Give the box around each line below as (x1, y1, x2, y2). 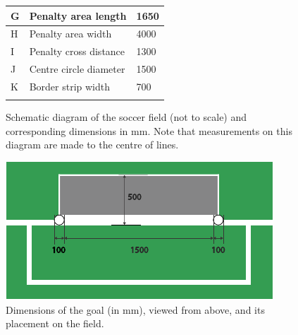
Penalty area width (29, 26, 112, 41)
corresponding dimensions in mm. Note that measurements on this (6, 123, 292, 138)
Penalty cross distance (29, 44, 125, 59)
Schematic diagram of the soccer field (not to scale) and (6, 110, 247, 124)
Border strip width (29, 78, 111, 93)
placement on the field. (6, 316, 104, 331)
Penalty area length (29, 8, 127, 23)
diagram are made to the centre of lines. (6, 137, 179, 152)
